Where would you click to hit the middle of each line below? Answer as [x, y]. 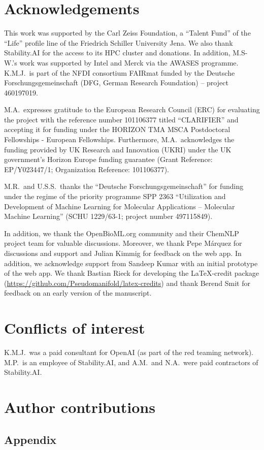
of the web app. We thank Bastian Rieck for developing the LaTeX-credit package [131, 273]
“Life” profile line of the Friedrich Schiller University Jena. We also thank [119, 42]
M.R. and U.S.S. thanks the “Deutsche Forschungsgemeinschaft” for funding [124, 186]
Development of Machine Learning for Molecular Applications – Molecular [120, 206]
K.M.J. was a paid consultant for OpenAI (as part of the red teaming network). [129, 352]
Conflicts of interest [75, 328]
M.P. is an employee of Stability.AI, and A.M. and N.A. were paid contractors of [131, 362]
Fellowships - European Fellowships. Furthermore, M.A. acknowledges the [119, 139]
